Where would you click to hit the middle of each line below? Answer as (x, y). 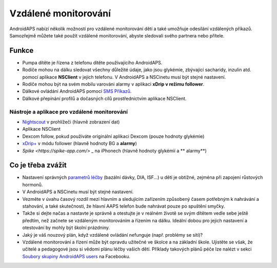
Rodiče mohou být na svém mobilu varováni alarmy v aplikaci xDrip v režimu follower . (113, 84)
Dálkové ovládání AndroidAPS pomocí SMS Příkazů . (77, 91)
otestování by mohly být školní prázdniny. (66, 228)
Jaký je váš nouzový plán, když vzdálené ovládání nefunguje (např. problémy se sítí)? (112, 235)
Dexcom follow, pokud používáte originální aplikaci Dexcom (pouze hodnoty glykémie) (113, 136)
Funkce (22, 50)
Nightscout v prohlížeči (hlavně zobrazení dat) (71, 122)
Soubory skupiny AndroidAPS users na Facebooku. (76, 256)
